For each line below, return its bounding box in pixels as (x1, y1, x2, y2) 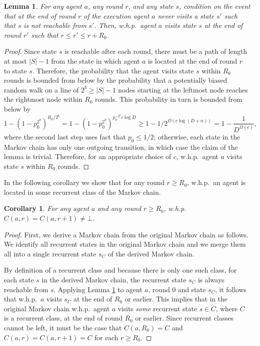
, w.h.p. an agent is (187, 177, 246, 187)
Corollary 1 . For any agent (4, 203, 89, 213)
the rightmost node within (4, 94, 83, 104)
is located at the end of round (148, 55, 237, 66)
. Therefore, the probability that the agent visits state (32, 65, 194, 75)
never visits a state (158, 10, 214, 21)
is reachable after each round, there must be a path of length (64, 46, 247, 56)
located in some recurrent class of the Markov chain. (4, 186, 161, 197)
